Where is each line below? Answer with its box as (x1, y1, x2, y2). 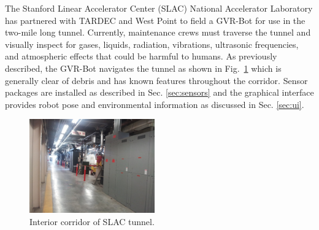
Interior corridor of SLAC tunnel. (29, 215, 155, 228)
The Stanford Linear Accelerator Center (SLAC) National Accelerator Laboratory (5, 2, 313, 14)
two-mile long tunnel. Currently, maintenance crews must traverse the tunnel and (5, 26, 311, 39)
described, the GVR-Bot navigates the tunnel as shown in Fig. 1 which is (5, 61, 282, 74)
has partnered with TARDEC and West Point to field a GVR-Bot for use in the (5, 13, 306, 26)
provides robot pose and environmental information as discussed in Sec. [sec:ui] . (5, 98, 304, 110)
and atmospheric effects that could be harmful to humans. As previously (5, 50, 277, 63)
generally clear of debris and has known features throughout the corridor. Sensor (5, 74, 308, 86)
